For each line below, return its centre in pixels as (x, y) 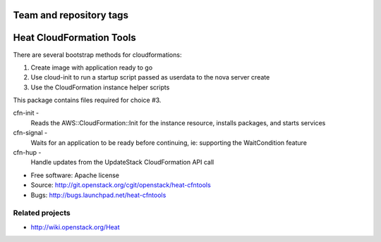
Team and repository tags (71, 15)
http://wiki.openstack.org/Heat (75, 227)
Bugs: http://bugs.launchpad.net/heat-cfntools (98, 195)
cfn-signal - (30, 133)
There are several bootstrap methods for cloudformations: (97, 55)
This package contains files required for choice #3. (87, 100)
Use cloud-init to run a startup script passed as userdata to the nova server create (150, 77)
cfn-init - (26, 113)
